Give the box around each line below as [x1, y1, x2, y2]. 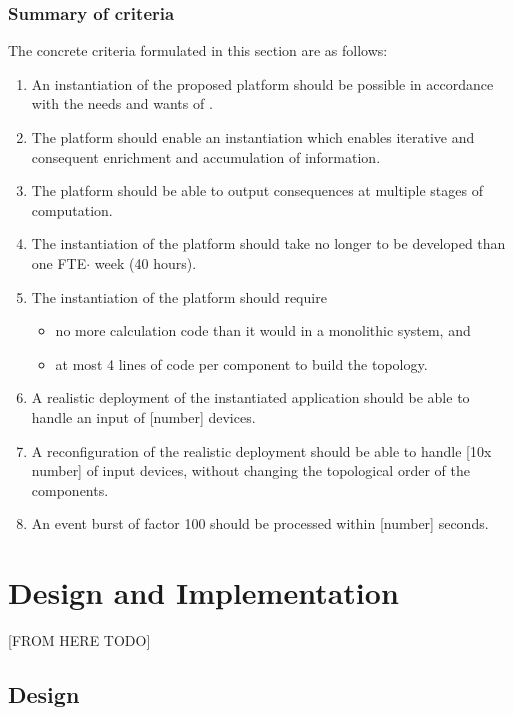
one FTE [31, 252, 87, 273]
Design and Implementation [8, 572, 399, 613]
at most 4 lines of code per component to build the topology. [55, 353, 428, 374]
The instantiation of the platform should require [31, 286, 327, 307]
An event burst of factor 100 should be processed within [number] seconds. [31, 513, 489, 534]
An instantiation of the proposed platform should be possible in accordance [31, 73, 494, 94]
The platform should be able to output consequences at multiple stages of [31, 180, 483, 201]
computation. [31, 199, 113, 220]
